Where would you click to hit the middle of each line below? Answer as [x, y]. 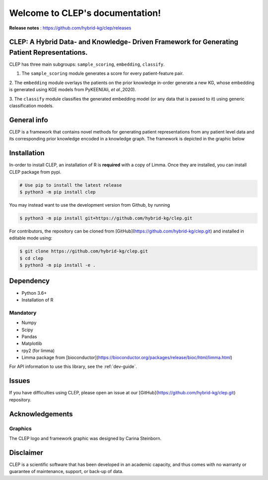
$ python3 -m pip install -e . [58, 265]
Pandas [29, 337]
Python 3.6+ [34, 293]
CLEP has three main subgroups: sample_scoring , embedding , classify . [87, 64]
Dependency [29, 281]
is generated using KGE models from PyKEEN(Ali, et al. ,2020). [73, 90]
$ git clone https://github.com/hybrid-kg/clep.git [84, 251]
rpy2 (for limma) [38, 351]
